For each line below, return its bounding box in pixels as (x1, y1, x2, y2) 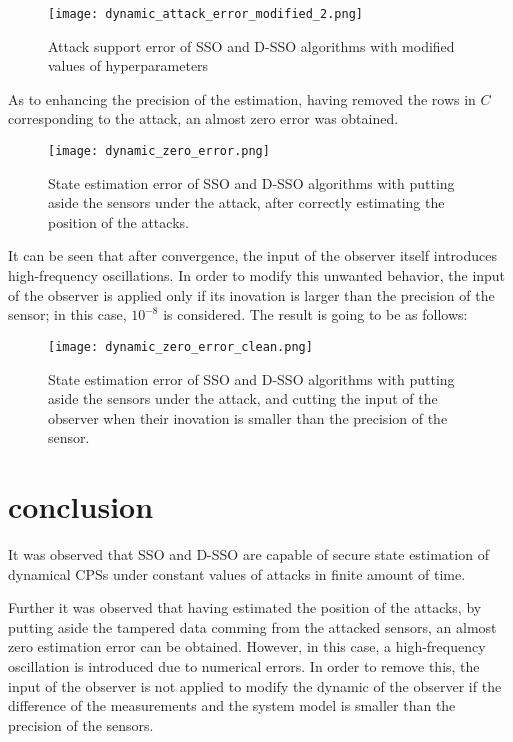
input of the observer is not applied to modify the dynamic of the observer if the (8, 675, 502, 696)
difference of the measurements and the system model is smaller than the (8, 695, 456, 716)
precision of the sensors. (8, 714, 154, 735)
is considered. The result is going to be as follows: (163, 304, 468, 325)
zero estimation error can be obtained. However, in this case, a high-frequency (8, 636, 486, 657)
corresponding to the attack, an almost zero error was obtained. (8, 108, 399, 129)
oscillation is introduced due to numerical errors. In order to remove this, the (8, 655, 480, 676)
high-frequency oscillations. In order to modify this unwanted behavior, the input (8, 265, 506, 286)
